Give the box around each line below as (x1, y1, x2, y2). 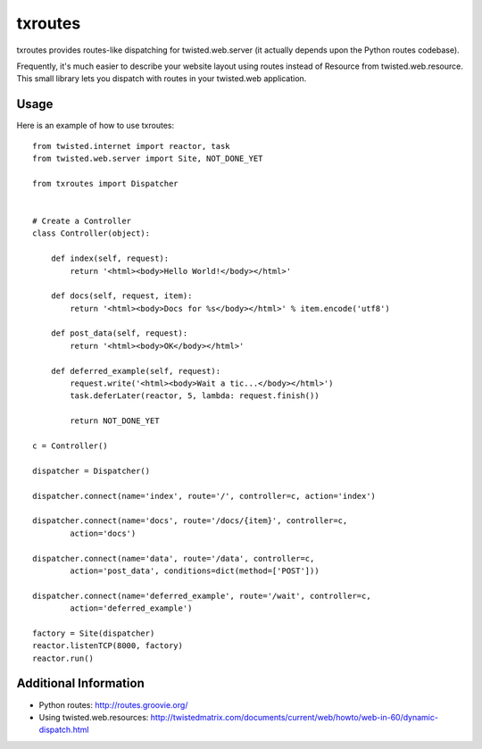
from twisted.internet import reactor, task (32, 141, 231, 151)
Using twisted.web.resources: (38, 712, 149, 722)
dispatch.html (38, 724, 89, 736)
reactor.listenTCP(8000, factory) (32, 641, 183, 651)
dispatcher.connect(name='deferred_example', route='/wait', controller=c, (32, 590, 371, 601)
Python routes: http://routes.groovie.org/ (38, 699, 188, 710)
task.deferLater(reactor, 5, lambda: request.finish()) (70, 391, 320, 401)
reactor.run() (32, 653, 94, 663)
